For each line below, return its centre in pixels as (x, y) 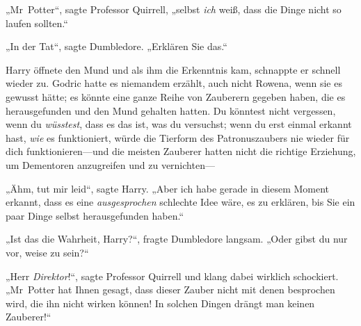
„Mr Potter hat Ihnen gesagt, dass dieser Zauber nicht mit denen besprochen (170, 290)
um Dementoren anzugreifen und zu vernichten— (110, 164)
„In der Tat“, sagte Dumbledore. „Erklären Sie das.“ (117, 46)
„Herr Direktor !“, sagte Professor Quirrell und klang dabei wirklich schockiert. (172, 276)
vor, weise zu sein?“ (47, 252)
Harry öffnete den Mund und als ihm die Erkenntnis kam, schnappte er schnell (173, 69)
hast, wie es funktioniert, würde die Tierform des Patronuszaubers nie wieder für (178, 137)
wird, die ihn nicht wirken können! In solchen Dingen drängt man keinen (160, 303)
